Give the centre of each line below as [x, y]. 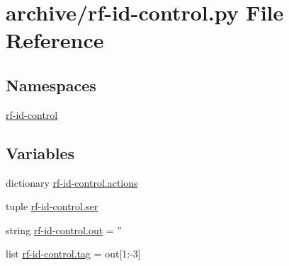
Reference [55, 40]
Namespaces [51, 85]
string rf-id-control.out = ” [64, 230]
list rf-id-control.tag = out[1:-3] [73, 254]
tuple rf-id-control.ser [52, 206]
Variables [40, 152]
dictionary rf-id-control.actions [72, 182]
